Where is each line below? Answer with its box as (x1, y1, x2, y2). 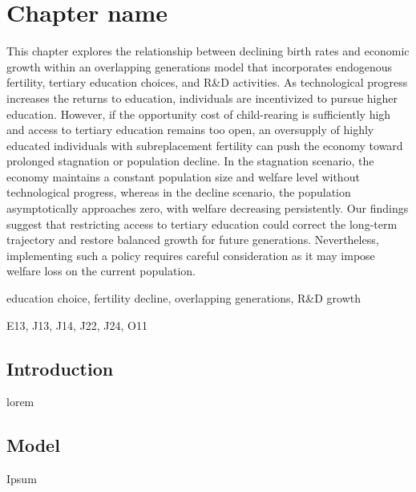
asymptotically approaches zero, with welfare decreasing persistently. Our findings (6, 200, 409, 217)
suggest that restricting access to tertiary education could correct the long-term (6, 215, 398, 232)
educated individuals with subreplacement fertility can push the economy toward (6, 136, 403, 153)
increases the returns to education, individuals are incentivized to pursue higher (6, 89, 398, 106)
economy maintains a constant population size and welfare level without (6, 168, 360, 185)
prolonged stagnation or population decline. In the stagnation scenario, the (6, 152, 374, 169)
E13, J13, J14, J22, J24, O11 (6, 316, 147, 333)
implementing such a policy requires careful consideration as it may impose (6, 246, 375, 263)
